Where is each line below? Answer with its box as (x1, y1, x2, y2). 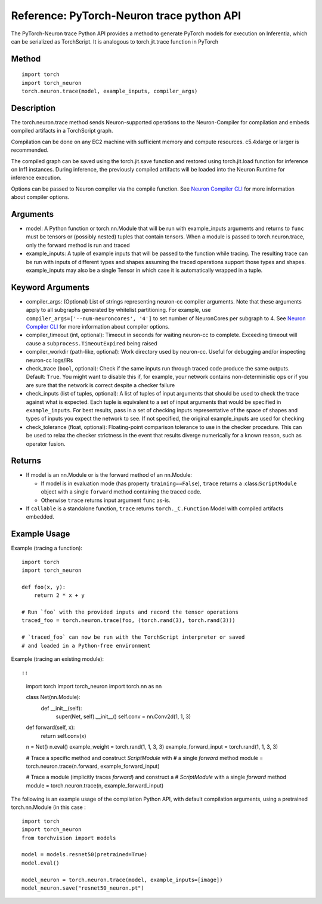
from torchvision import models (21, 834, 116, 841)
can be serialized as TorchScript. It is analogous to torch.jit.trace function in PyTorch (11, 38, 219, 45)
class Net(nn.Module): (26, 694, 80, 701)
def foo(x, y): (21, 583, 66, 590)
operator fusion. (26, 440, 66, 448)
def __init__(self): (41, 704, 82, 712)
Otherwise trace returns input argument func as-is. (41, 497, 171, 504)
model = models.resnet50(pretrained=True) (21, 851, 148, 858)
